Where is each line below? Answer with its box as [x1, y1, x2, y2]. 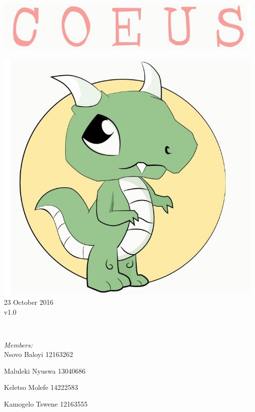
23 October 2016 [4, 296, 53, 307]
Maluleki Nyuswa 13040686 [4, 365, 86, 376]
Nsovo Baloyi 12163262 [4, 349, 73, 359]
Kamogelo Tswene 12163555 [4, 399, 88, 409]
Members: [4, 339, 33, 350]
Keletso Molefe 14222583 [4, 382, 78, 392]
